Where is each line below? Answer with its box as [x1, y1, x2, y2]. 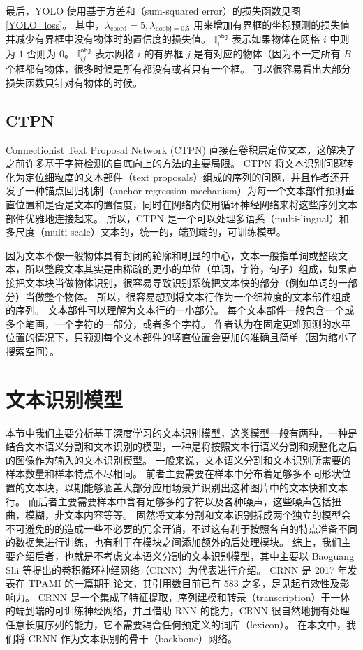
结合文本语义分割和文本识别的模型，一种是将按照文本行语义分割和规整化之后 [6, 439, 357, 454]
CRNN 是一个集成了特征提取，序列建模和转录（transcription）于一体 [38, 589, 350, 604]
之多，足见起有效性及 [242, 576, 340, 591]
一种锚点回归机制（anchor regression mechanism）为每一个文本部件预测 [24, 183, 345, 198]
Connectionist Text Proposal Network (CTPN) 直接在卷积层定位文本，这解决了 [6, 142, 356, 157]
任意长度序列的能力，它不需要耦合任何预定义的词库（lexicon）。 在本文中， [6, 616, 347, 631]
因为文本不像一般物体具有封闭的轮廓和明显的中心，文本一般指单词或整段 [6, 247, 338, 262]
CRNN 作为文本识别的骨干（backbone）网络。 [28, 630, 237, 645]
